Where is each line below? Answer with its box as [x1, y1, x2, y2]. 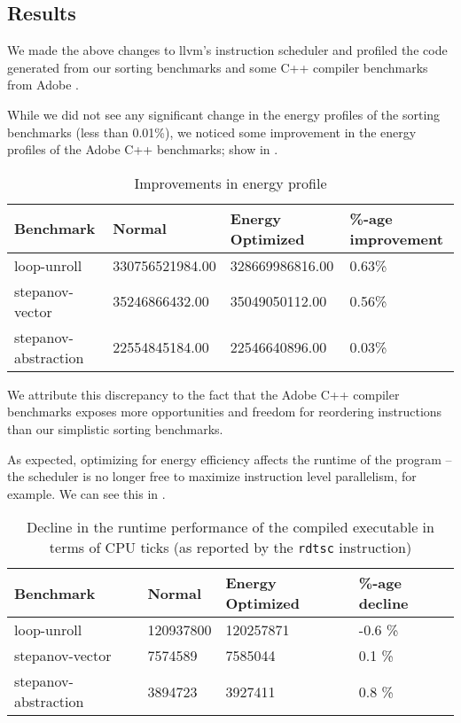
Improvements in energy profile [134, 172, 327, 193]
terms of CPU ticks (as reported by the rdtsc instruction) [49, 537, 412, 558]
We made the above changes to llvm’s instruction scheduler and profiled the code [7, 41, 448, 59]
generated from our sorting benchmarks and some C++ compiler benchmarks [7, 58, 428, 76]
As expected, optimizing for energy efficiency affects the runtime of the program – [7, 449, 452, 468]
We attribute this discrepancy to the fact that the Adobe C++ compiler [7, 385, 400, 403]
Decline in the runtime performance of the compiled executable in [27, 517, 434, 538]
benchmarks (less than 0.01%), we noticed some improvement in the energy [7, 122, 417, 141]
